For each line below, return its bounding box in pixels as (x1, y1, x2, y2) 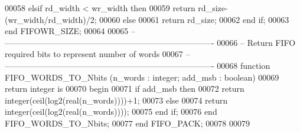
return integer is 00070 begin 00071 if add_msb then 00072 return (5, 82, 244, 95)
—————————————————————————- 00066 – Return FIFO (5, 36, 296, 48)
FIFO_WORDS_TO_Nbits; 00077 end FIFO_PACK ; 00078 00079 (5, 117, 250, 129)
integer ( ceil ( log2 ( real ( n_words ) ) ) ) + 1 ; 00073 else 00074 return (5, 94, 228, 106)
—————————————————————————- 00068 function (5, 59, 270, 71)
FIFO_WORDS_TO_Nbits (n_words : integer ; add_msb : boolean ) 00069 (5, 71, 279, 83)
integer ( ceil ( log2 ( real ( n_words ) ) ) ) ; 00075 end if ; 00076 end (5, 105, 217, 118)
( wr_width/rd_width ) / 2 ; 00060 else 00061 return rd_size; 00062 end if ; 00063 (5, 13, 289, 25)
